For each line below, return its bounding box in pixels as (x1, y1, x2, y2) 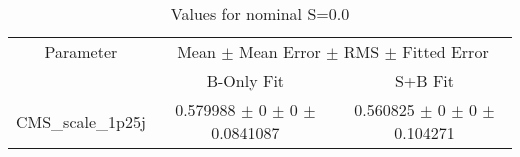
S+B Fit (394, 69, 455, 92)
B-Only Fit (206, 69, 285, 92)
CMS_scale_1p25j (16, 109, 146, 133)
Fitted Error (402, 40, 489, 63)
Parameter (44, 40, 118, 63)
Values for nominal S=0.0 (170, 2, 350, 25)
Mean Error (238, 40, 321, 63)
